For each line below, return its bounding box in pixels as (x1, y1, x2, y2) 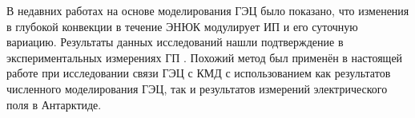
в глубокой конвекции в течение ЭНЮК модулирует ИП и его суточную (6, 18, 358, 34)
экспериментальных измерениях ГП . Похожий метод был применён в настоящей (6, 49, 403, 65)
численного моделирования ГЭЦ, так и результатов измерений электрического (6, 80, 388, 96)
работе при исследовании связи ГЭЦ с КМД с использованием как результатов (6, 65, 391, 81)
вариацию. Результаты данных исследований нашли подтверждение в (6, 33, 344, 50)
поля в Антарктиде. (6, 96, 102, 112)
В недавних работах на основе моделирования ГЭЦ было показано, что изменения (6, 2, 409, 18)
